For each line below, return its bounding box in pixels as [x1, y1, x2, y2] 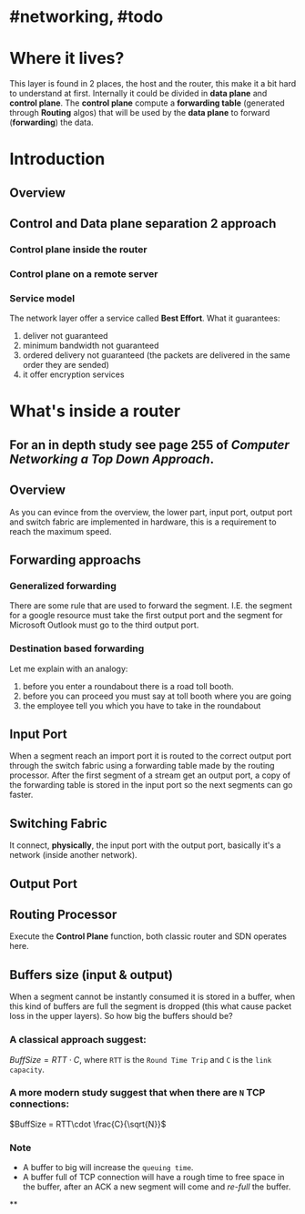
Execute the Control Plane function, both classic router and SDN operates [9, 931, 287, 942]
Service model [9, 291, 76, 304]
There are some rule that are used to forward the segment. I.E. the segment [9, 600, 293, 611]
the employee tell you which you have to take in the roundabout [22, 699, 261, 711]
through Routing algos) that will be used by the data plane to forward [9, 107, 270, 118]
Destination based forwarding [9, 642, 145, 655]
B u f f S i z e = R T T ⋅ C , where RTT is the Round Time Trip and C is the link [9, 1054, 272, 1065]
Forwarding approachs [9, 553, 141, 568]
